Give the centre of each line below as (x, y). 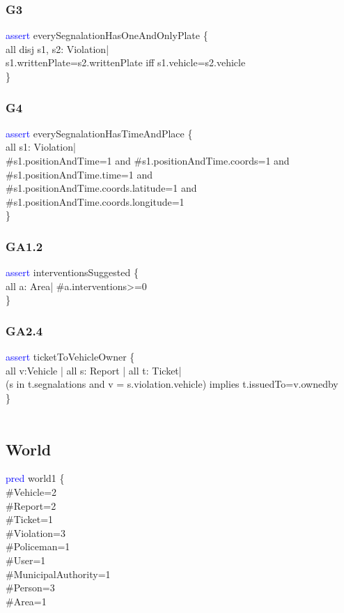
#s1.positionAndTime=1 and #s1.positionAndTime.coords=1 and (148, 160)
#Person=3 (30, 588)
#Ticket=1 (30, 519)
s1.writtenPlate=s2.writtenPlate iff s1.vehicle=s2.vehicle (126, 62)
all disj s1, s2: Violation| (57, 48)
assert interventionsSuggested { (72, 272)
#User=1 (26, 560)
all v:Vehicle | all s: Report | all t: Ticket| (94, 370)
